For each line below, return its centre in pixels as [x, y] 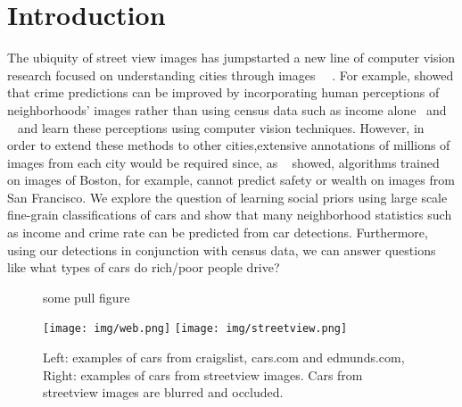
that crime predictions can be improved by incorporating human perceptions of [223, 92]
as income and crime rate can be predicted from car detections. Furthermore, [218, 233]
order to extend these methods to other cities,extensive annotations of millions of [229, 145]
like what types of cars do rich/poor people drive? [144, 267]
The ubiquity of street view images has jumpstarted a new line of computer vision [231, 58]
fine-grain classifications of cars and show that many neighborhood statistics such [230, 215]
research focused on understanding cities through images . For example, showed [231, 75]
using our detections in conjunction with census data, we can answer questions [222, 249]
